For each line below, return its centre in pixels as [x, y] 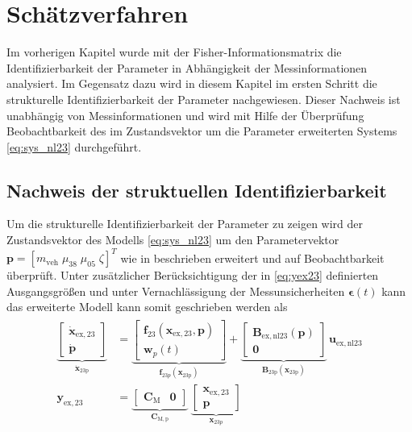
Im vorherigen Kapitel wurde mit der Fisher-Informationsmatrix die [174, 52]
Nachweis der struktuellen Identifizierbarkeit [197, 190]
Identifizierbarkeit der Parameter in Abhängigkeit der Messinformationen [187, 67]
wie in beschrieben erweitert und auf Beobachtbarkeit [252, 258]
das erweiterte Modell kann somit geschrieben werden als [147, 307]
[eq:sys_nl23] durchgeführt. [74, 146]
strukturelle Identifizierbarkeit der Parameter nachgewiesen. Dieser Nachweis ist [204, 99]
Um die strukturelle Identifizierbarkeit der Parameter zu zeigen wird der [185, 224]
